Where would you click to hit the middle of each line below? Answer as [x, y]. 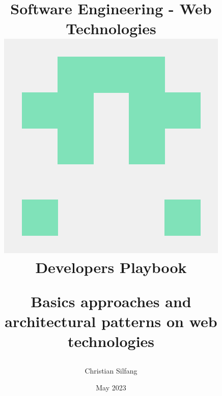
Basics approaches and [111, 301]
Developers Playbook [111, 267]
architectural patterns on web [111, 321]
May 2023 [111, 388]
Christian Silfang [111, 370]
